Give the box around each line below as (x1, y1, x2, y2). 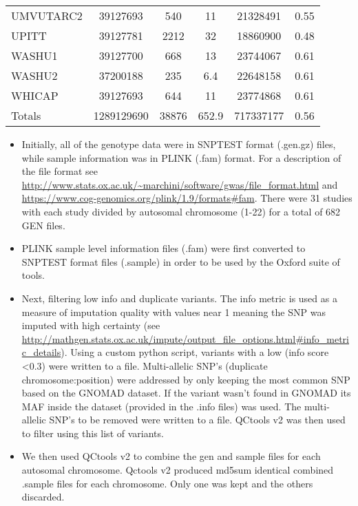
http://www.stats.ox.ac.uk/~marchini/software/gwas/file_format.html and (21, 177, 338, 191)
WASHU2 (11, 67, 58, 83)
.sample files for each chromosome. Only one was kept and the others (21, 476, 313, 490)
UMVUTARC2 (11, 8, 83, 23)
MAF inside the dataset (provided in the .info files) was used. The (21, 399, 302, 413)
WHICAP (11, 87, 59, 103)
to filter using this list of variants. (21, 425, 164, 440)
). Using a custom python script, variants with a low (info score (61, 345, 329, 359)
